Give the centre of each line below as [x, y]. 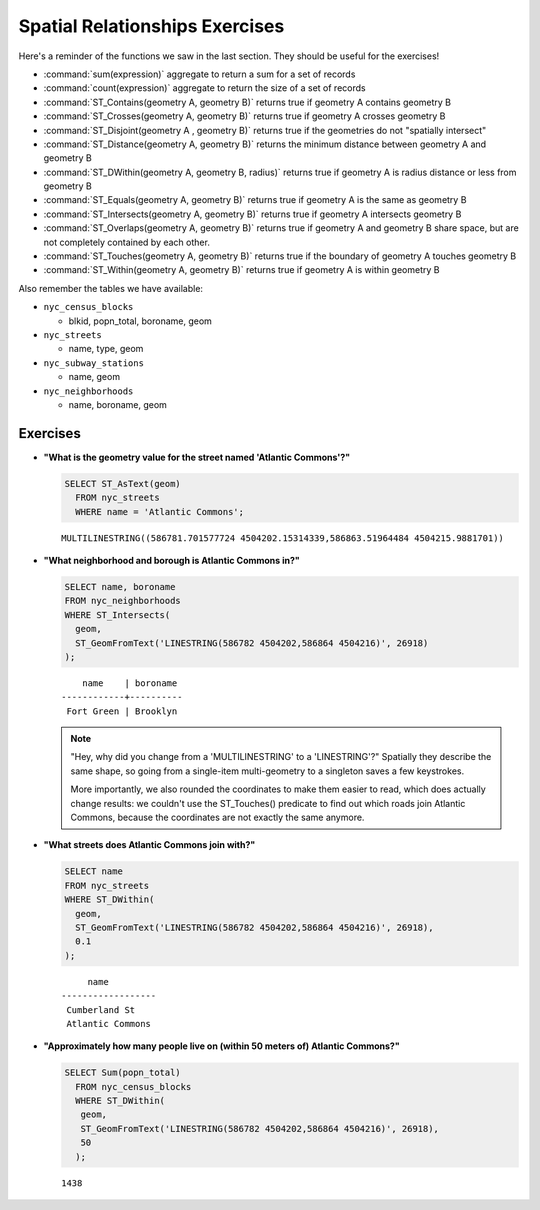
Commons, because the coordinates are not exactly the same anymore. [217, 817]
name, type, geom [106, 349]
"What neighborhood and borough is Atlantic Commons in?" [171, 560]
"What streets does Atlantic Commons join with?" [149, 845]
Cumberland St [101, 1009]
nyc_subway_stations [94, 363]
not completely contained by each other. [126, 242]
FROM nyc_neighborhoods [123, 601]
